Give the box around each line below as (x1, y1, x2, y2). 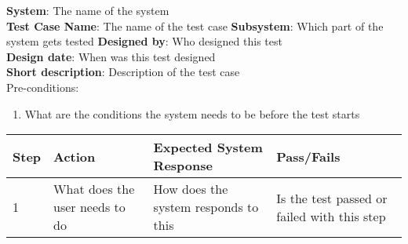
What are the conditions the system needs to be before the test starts (24, 105, 360, 122)
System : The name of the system (6, 2, 169, 18)
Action (53, 147, 96, 166)
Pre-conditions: (6, 78, 79, 95)
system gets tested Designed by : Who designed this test (6, 33, 282, 49)
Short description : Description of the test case (6, 64, 240, 80)
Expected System (153, 138, 263, 157)
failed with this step (276, 206, 386, 225)
